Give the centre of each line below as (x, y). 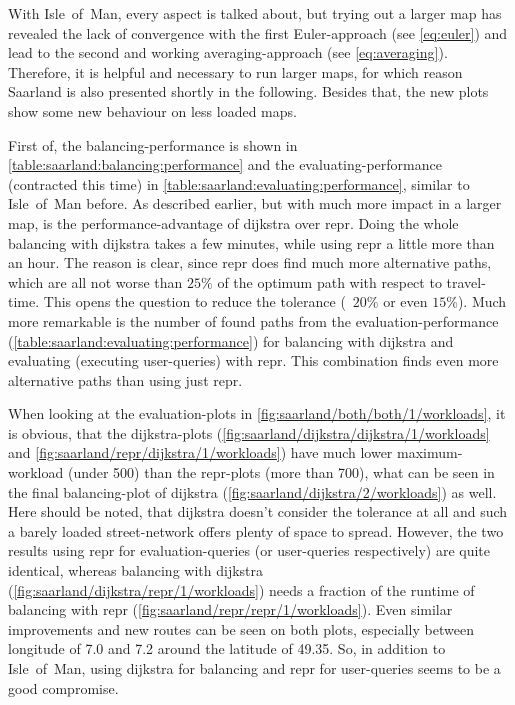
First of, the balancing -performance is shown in (153, 144)
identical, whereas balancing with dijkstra (136, 570)
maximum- (430, 452)
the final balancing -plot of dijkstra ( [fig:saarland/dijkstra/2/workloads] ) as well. (252, 491)
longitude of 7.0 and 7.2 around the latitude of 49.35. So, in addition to (227, 648)
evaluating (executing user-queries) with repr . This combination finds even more (253, 360)
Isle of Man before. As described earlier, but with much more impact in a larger (255, 203)
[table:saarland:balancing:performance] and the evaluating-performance (225, 164)
